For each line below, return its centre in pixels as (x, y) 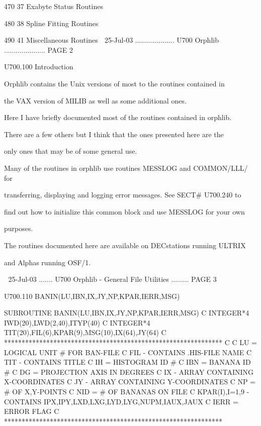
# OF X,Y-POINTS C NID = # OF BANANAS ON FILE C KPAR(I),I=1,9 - (127, 392)
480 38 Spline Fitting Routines (51, 23)
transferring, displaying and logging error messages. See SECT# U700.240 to (123, 195)
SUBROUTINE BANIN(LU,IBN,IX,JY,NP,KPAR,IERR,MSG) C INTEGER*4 (127, 313)
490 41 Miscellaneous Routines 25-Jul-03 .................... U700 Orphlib (111, 40)
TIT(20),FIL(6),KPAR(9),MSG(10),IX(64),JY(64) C (85, 332)
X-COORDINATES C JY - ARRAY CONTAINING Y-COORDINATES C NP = (130, 382)
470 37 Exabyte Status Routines (54, 6)
